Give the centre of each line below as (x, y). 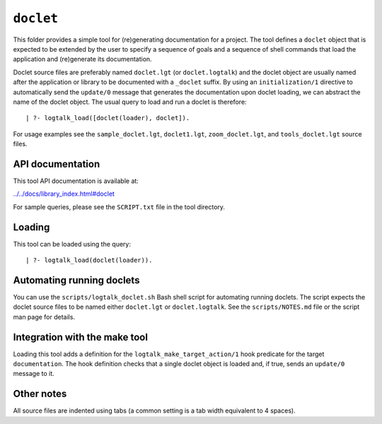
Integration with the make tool (81, 337)
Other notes (40, 394)
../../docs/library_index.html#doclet (64, 194)
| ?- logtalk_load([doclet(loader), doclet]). (108, 118)
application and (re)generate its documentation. (82, 59)
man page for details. (44, 317)
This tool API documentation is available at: (76, 181)
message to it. (34, 374)
